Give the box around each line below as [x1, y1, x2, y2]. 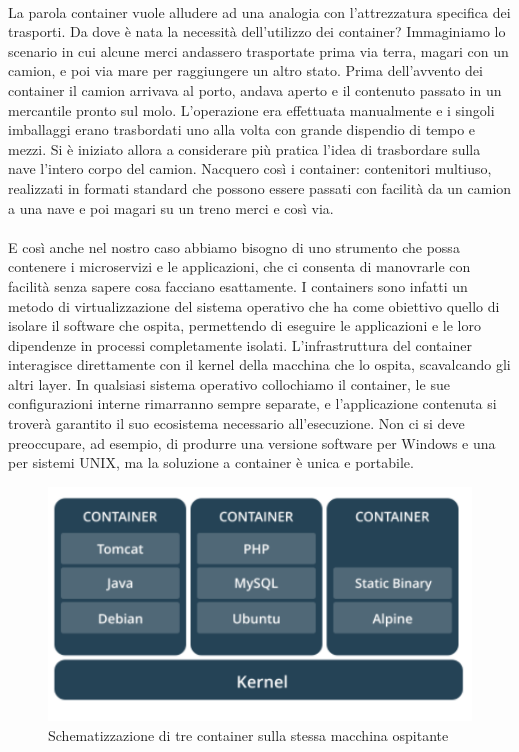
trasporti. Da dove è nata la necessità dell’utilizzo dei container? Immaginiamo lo [8, 21, 506, 42]
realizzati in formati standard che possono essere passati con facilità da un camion [8, 177, 512, 198]
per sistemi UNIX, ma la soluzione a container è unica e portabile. [8, 452, 414, 473]
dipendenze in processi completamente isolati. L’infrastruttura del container [8, 334, 472, 355]
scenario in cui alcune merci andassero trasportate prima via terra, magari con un [8, 40, 509, 61]
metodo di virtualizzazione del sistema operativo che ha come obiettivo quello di [8, 295, 500, 316]
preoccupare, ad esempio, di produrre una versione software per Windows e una [8, 432, 496, 453]
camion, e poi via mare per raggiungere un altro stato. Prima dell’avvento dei [8, 60, 483, 81]
